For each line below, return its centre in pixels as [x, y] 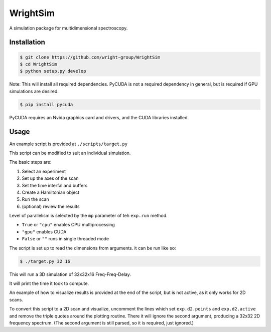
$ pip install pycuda [46, 104]
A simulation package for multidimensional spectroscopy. [69, 28]
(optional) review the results [51, 206]
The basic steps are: [30, 162]
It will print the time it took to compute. [49, 283]
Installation [27, 42]
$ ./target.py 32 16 [45, 261]
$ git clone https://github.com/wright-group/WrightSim [90, 57]
